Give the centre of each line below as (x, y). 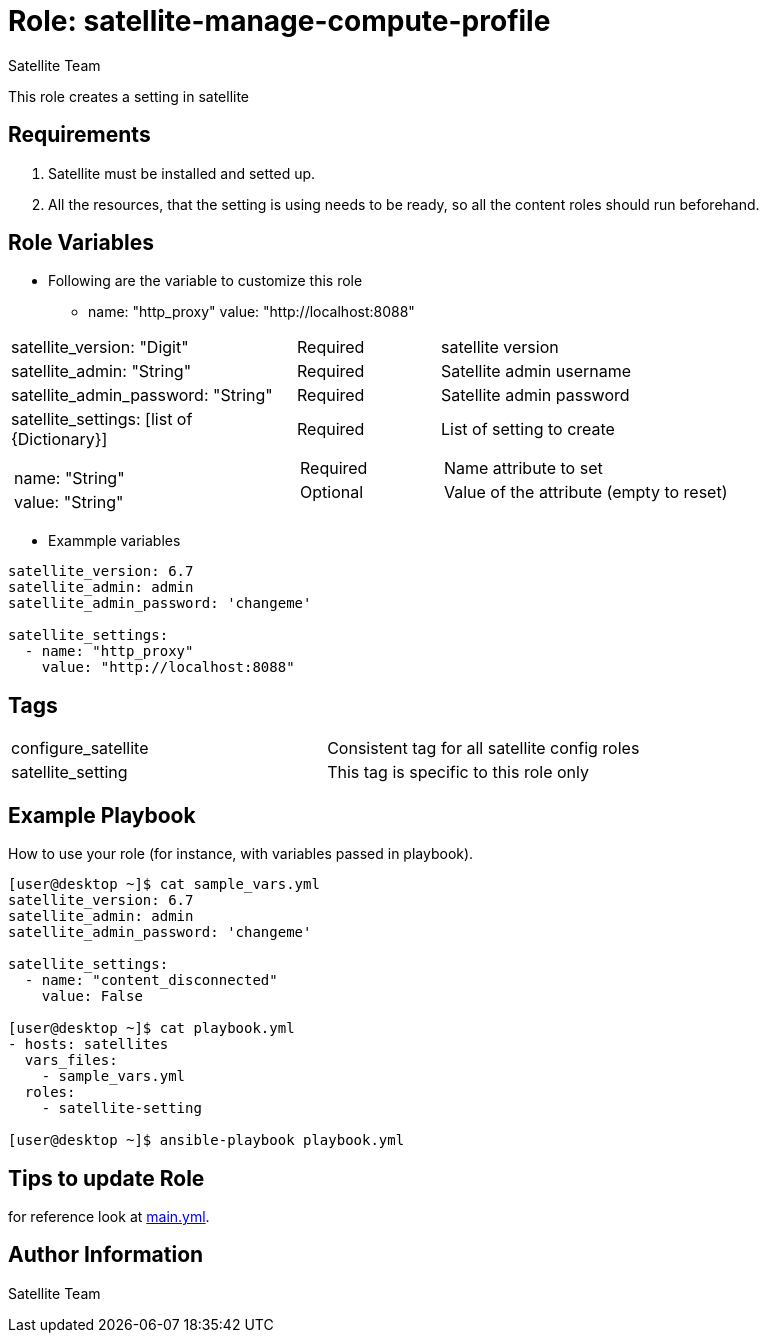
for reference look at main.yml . (109, 1216)
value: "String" (69, 502)
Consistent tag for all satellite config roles (483, 748)
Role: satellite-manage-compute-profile (279, 21)
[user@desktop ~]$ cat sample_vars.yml (164, 884)
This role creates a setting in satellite (129, 96)
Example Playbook (102, 815)
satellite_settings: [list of (102, 419)
